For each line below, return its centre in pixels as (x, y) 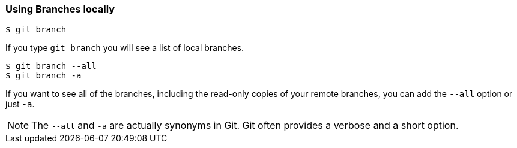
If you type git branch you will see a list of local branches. (125, 48)
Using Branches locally (60, 9)
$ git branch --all (51, 66)
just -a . (20, 104)
